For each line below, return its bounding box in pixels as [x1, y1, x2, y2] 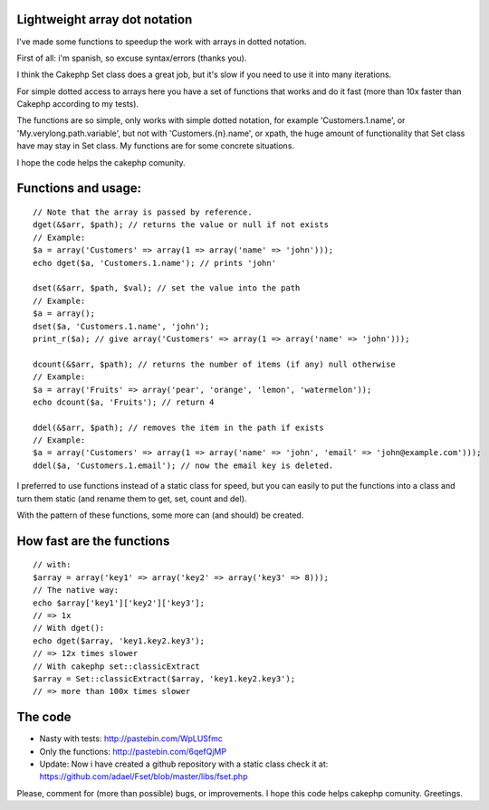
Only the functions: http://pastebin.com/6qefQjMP [39, 746, 226, 757]
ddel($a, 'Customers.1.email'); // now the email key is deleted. [33, 460, 334, 471]
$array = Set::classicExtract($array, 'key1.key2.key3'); [33, 673, 296, 683]
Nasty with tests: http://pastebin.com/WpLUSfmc [39, 733, 224, 744]
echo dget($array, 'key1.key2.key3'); [33, 635, 206, 646]
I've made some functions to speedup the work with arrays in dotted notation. [16, 36, 307, 47]
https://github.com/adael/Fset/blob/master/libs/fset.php [39, 771, 248, 782]
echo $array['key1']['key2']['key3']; [33, 597, 206, 608]
